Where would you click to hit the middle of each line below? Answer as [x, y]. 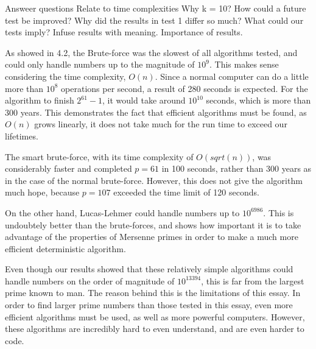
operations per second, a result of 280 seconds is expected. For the [184, 88]
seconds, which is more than [258, 100]
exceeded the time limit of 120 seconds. [186, 192]
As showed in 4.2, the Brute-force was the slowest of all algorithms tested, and [151, 52]
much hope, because [42, 192]
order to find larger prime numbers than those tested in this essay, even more [149, 305]
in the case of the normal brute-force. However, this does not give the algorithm [154, 180]
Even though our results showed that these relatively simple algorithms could [149, 269]
